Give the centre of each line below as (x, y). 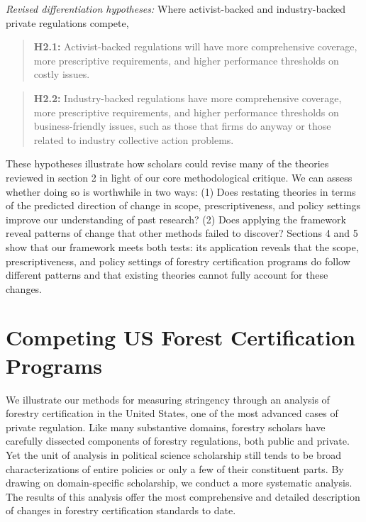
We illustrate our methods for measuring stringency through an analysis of (168, 399)
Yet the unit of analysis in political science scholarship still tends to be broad (174, 454)
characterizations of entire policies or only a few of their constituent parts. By (175, 468)
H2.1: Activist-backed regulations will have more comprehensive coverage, (195, 46)
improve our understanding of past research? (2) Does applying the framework (176, 219)
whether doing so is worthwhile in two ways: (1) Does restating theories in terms (181, 191)
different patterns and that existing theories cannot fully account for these (167, 275)
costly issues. (62, 74)
